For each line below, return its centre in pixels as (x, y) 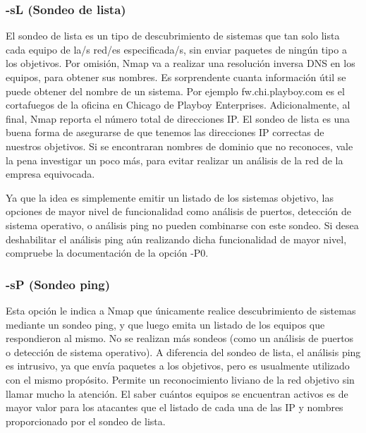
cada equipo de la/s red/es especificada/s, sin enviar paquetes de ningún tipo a (176, 49)
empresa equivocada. (50, 174)
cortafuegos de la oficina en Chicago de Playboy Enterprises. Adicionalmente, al (178, 105)
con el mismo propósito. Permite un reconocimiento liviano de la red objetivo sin (180, 379)
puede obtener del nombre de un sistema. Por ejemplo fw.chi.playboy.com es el (175, 91)
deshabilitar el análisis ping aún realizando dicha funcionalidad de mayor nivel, (176, 239)
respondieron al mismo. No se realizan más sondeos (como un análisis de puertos (180, 338)
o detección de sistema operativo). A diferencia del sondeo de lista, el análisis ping (183, 352)
